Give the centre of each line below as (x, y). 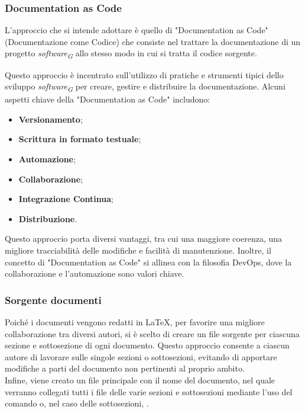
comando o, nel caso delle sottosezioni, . (77, 403)
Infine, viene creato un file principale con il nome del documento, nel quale (140, 380)
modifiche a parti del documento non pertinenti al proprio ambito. (125, 368)
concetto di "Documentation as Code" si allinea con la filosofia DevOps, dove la (148, 262)
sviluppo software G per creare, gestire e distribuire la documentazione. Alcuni (145, 87)
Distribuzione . (48, 218)
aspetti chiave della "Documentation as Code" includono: (108, 99)
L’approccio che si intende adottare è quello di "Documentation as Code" (137, 30)
